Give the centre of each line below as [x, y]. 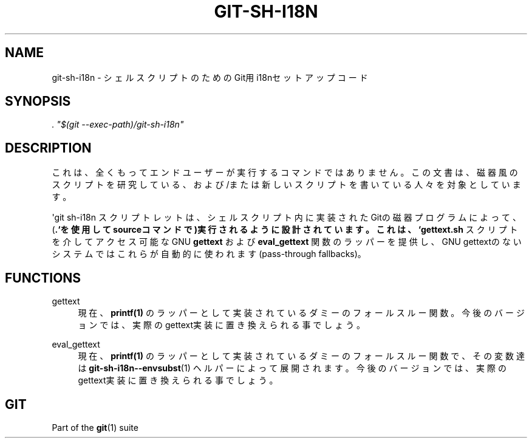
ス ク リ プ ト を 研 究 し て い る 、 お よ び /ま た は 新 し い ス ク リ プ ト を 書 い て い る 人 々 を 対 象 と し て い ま [286, 185]
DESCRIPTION [48, 148]
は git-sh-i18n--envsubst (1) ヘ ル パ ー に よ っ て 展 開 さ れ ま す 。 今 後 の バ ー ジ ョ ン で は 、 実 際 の [292, 368]
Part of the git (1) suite [95, 427]
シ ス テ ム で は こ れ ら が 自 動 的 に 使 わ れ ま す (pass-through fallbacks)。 [209, 254]
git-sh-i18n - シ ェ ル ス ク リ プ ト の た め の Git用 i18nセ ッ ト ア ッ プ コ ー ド [210, 77]
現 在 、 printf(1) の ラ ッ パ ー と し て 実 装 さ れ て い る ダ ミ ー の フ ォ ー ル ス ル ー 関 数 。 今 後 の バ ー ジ [301, 313]
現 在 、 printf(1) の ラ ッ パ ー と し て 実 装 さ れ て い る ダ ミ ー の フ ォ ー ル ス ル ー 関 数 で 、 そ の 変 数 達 [301, 356]
